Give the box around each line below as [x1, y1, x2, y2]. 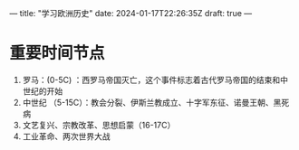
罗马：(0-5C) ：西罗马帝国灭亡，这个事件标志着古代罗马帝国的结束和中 [22, 74, 288, 85]
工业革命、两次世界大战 [22, 130, 111, 142]
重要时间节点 [9, 43, 106, 63]
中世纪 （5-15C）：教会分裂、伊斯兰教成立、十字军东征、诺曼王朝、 [22, 97, 274, 108]
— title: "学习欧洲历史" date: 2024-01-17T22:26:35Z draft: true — [9, 8, 253, 18]
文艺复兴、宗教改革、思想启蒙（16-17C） [22, 119, 176, 130]
